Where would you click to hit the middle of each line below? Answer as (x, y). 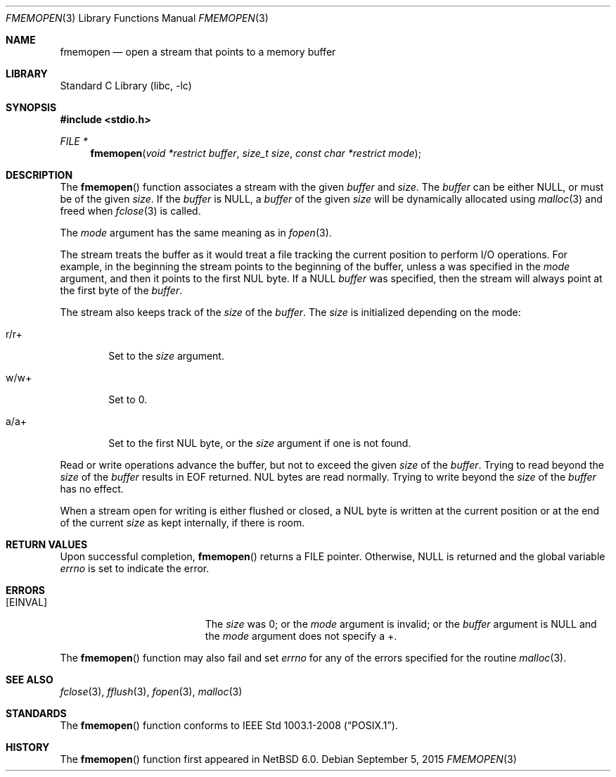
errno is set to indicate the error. (135, 568)
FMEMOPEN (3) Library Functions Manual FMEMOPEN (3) (137, 18)
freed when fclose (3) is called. (130, 211)
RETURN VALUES (47, 544)
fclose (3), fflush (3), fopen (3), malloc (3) (151, 691)
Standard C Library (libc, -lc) (126, 86)
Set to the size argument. (166, 356)
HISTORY (28, 747)
